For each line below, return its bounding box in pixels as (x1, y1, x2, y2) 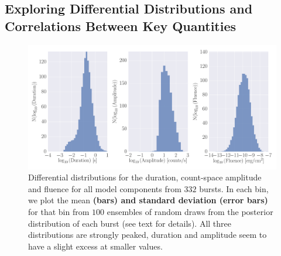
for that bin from (28, 205, 90, 217)
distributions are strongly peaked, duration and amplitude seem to (28, 228, 267, 241)
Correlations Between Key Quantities (5, 16, 237, 35)
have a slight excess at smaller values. (28, 240, 163, 252)
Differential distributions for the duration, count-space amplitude (28, 171, 262, 183)
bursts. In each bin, (199, 182, 269, 194)
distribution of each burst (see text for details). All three (28, 217, 231, 229)
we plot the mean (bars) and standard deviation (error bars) (28, 194, 268, 206)
